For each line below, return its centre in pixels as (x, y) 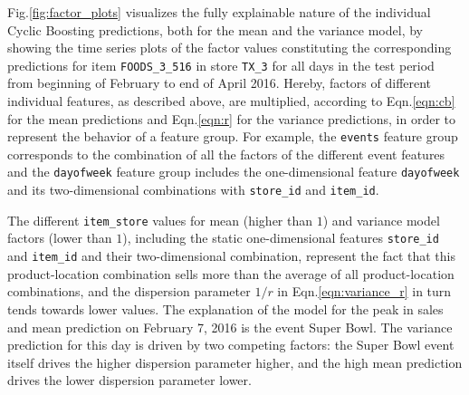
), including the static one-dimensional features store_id (281, 238)
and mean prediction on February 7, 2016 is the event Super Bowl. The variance (230, 327)
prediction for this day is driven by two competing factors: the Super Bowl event (231, 345)
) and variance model (381, 220)
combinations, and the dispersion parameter (129, 291)
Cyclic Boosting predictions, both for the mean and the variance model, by (215, 29)
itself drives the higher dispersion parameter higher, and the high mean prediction (235, 362)
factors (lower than (60, 238)
